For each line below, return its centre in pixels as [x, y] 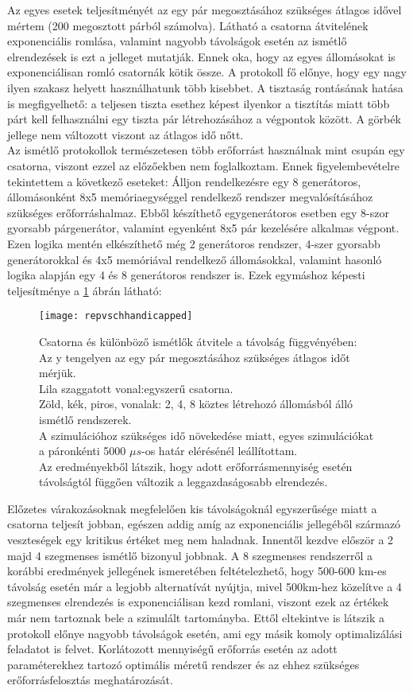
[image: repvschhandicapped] [116, 316]
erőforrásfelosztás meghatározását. [90, 680]
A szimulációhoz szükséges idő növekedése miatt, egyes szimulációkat [206, 435]
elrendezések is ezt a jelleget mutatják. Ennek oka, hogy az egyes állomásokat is [201, 56]
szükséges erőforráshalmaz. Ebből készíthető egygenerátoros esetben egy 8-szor [198, 212]
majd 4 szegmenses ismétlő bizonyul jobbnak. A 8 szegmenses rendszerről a [190, 555]
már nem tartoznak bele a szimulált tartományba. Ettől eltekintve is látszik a [196, 618]
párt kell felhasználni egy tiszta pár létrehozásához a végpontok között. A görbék [204, 119]
